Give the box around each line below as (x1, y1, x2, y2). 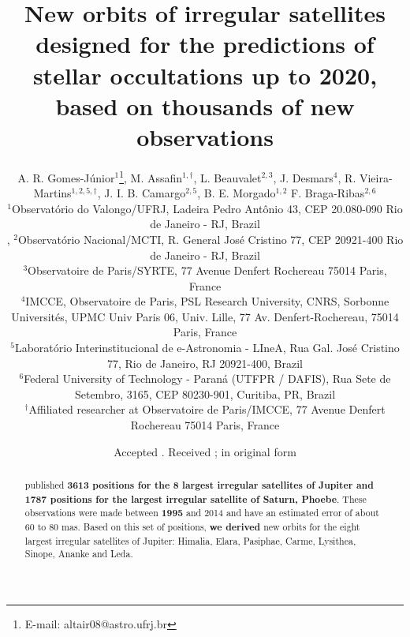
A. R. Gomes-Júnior (17, 169, 115, 185)
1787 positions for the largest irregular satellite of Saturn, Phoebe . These (24, 492, 367, 506)
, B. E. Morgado (197, 185, 276, 201)
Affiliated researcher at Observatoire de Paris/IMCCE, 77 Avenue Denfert (28, 401, 386, 418)
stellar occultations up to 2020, (32, 58, 378, 91)
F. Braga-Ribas (291, 185, 365, 201)
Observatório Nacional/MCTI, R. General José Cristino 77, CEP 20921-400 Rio (17, 230, 404, 247)
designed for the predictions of (35, 28, 375, 60)
